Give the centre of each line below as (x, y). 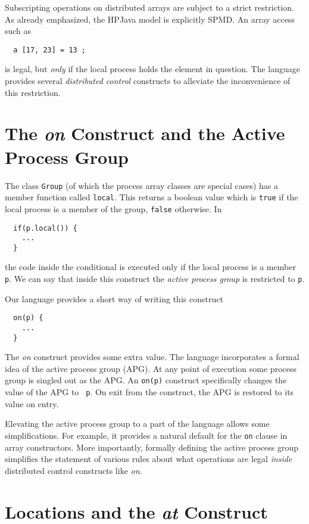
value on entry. (32, 403)
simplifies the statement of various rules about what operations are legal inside (149, 459)
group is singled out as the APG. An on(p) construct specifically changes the (146, 380)
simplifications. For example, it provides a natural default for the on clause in (146, 435)
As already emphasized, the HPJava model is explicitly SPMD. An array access (150, 19)
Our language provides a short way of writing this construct (114, 298)
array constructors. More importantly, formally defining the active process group (152, 447)
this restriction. (33, 92)
